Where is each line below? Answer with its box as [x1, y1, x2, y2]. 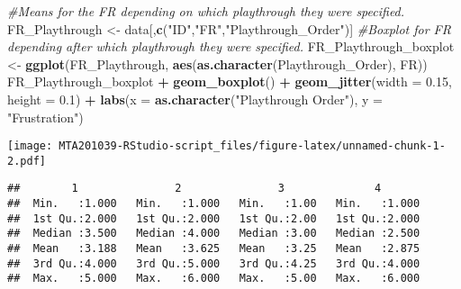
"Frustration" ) [7, 107, 84, 126]
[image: [7, 140, 53, 153]
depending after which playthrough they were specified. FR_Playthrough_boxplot [7, 37, 455, 56]
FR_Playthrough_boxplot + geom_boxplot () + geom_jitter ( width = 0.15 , [7, 72, 452, 91]
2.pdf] [7, 154, 46, 167]
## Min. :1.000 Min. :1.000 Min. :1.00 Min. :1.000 [7, 197, 420, 211]
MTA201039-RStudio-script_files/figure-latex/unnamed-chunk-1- [59, 140, 446, 153]
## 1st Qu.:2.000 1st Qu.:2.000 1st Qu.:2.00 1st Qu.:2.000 [7, 212, 420, 225]
